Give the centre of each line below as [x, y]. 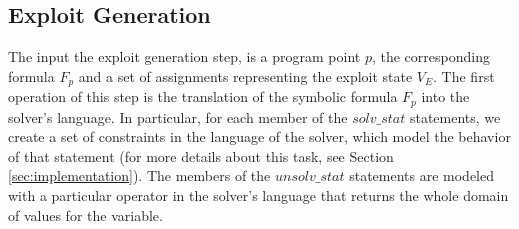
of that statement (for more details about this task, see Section [201, 155]
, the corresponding [430, 56]
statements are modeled [422, 175]
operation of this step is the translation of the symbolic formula [203, 96]
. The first [464, 75]
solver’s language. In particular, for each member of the [178, 116]
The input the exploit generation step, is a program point [184, 56]
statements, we [455, 116]
